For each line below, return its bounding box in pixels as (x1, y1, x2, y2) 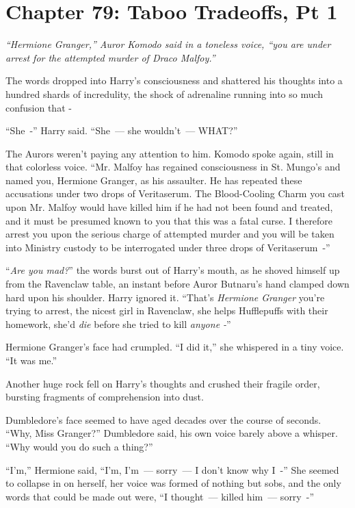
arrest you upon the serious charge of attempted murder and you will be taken (5, 227, 334, 241)
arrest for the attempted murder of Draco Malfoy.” (5, 50, 215, 64)
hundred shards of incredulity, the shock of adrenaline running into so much (5, 86, 324, 101)
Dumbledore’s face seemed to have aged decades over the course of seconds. (5, 412, 321, 427)
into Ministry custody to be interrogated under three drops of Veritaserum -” (5, 240, 330, 254)
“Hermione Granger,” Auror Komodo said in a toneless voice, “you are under (5, 37, 331, 51)
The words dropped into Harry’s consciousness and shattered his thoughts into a (5, 73, 343, 88)
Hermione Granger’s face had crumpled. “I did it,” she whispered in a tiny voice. (5, 340, 344, 354)
